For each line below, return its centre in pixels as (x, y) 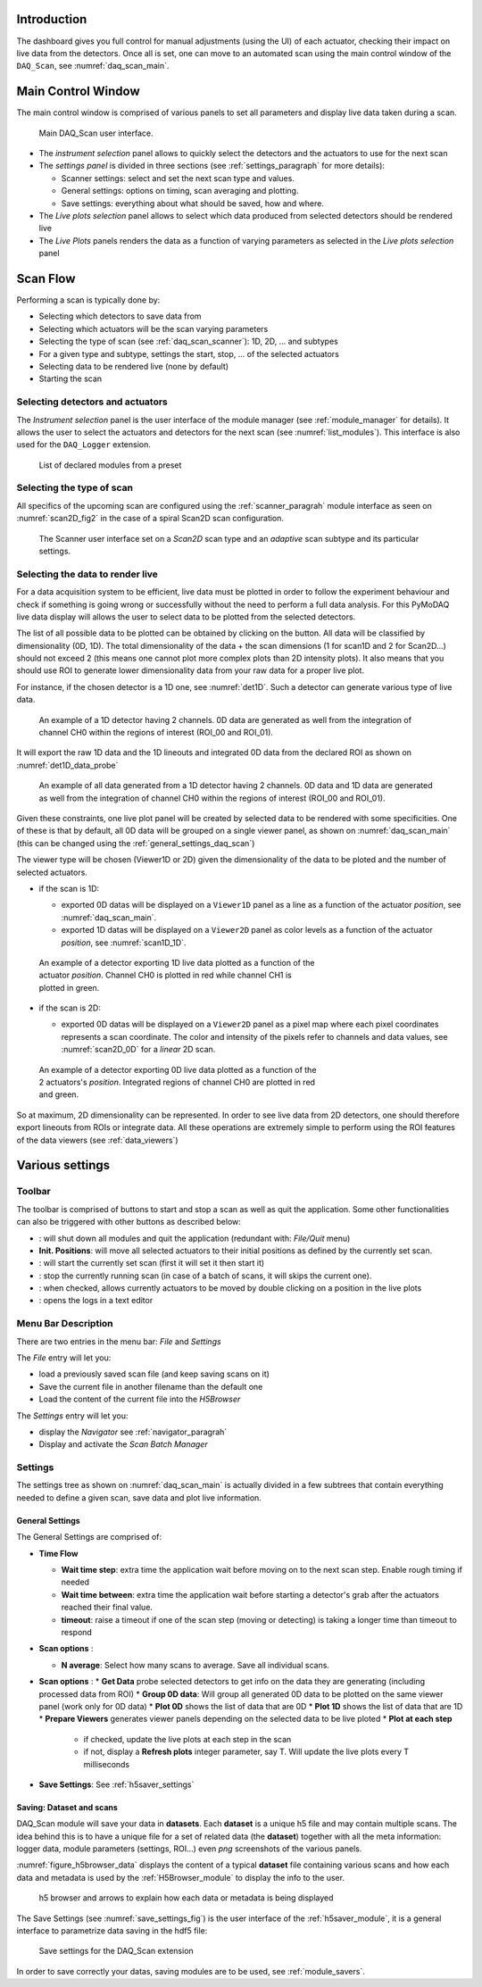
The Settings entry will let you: (72, 1416)
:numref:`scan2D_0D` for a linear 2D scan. (138, 1050)
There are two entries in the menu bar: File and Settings (119, 1341)
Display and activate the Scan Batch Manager (124, 1444)
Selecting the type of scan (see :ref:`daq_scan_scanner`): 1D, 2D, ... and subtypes (188, 341)
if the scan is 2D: (70, 1008)
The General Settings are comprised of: (89, 1537)
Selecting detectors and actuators (92, 402)
